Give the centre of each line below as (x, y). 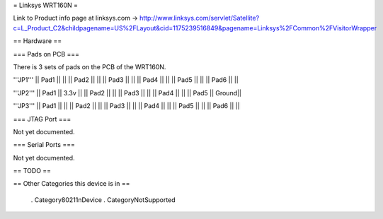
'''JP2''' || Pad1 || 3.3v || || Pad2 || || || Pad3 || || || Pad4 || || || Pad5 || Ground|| (127, 93)
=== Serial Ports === (44, 145)
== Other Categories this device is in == (72, 184)
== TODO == (32, 171)
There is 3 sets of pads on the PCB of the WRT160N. (90, 66)
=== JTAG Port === (42, 119)
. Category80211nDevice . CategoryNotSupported (103, 200)
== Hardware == (38, 41)
